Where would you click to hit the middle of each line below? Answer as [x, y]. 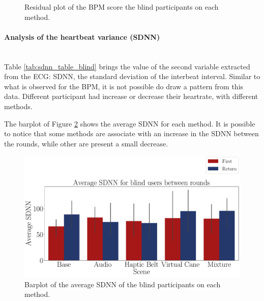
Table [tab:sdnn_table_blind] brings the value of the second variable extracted [127, 66]
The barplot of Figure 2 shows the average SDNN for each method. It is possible [130, 123]
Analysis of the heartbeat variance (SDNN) [82, 36]
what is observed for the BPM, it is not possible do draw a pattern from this [124, 86]
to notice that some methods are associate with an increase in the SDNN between [131, 133]
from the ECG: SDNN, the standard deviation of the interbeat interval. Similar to [132, 76]
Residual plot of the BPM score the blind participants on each [122, 7]
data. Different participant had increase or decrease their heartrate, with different [131, 96]
